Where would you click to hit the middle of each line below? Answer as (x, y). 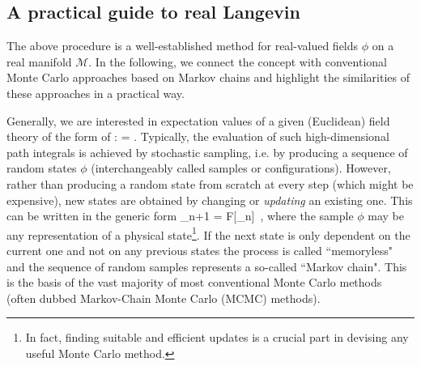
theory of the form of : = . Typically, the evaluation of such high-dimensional (198, 136)
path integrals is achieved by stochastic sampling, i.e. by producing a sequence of (207, 152)
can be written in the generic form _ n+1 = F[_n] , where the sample (180, 216)
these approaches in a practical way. (96, 93)
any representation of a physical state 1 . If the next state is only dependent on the (208, 233)
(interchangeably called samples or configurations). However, (241, 168)
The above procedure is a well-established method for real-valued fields (183, 46)
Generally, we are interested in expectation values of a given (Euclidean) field (198, 120)
